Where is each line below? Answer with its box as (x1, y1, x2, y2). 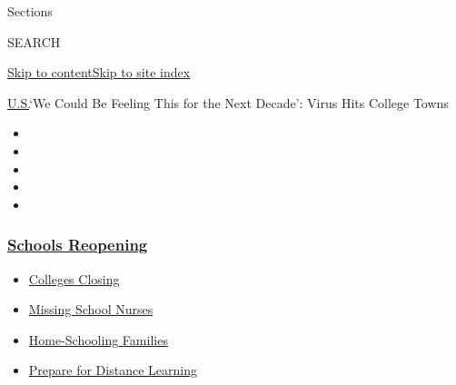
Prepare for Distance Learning (28, 360, 197, 380)
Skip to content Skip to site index (7, 63, 191, 82)
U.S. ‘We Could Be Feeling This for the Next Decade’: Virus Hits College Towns (7, 93, 449, 112)
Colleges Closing (28, 269, 120, 288)
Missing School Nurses (28, 300, 154, 319)
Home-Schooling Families (28, 330, 168, 349)
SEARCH (7, 32, 61, 51)
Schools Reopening (7, 233, 148, 256)
